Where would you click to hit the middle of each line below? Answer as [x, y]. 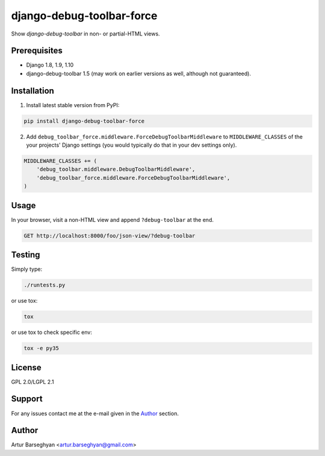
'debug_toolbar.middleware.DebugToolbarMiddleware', [116, 169]
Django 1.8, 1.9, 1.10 [50, 65]
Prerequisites [37, 51]
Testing [26, 255]
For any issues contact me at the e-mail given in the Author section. [95, 413]
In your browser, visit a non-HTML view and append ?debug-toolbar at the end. [112, 220]
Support [27, 399]
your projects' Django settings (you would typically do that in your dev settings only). [132, 145]
